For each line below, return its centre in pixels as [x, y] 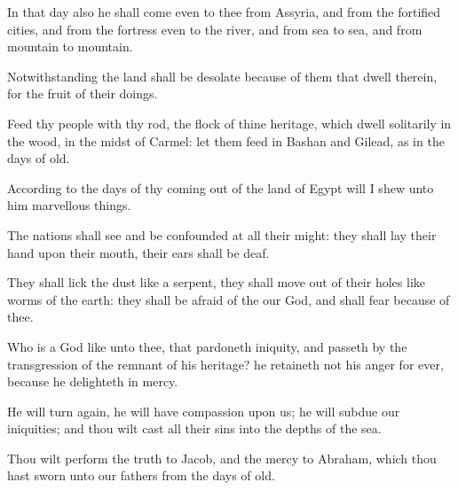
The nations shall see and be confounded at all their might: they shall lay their [222, 234]
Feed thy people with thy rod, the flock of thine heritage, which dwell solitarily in [229, 123]
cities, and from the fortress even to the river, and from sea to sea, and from [215, 29]
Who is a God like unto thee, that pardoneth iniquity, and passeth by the [207, 346]
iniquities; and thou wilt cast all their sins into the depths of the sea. [194, 428]
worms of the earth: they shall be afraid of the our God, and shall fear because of [229, 299]
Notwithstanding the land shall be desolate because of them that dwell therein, [222, 76]
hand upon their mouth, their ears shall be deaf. [138, 252]
